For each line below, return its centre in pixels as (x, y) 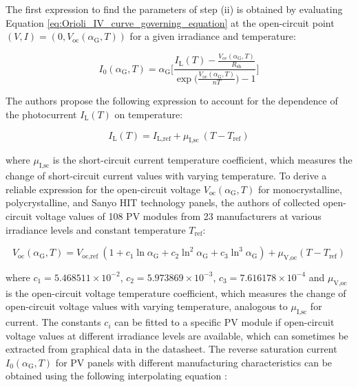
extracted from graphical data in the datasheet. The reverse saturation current (171, 349)
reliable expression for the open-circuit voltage (103, 189)
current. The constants (53, 322)
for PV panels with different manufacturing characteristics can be (194, 362)
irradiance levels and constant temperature (96, 229)
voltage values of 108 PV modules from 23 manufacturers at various (178, 215)
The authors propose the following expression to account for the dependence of (172, 101)
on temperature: (149, 114)
